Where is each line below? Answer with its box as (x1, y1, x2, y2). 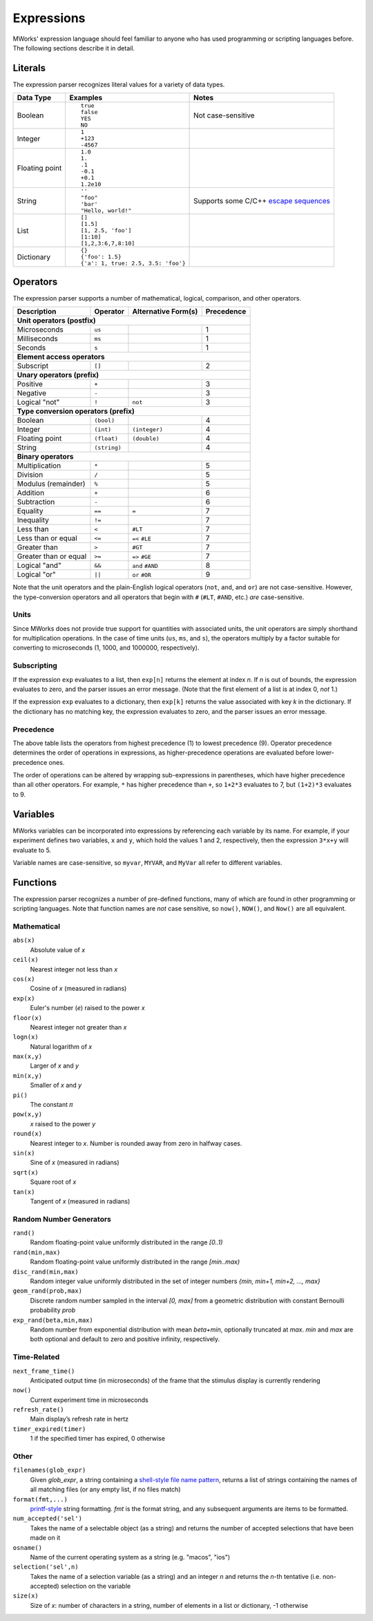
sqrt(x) (12, 1168, 39, 1176)
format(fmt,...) (12, 1495, 68, 1503)
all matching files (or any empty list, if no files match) (30, 1486, 181, 1494)
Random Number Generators (12, 1214, 112, 1224)
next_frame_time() (12, 1367, 75, 1375)
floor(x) (12, 1014, 43, 1022)
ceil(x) (12, 956, 39, 964)
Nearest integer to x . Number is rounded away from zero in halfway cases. (30, 1139, 242, 1147)
